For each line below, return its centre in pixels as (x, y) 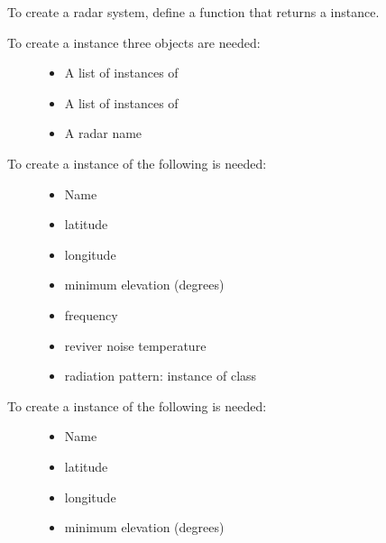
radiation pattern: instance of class (161, 376)
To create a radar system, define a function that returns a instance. (193, 12)
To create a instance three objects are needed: (134, 42)
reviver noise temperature (135, 345)
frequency (91, 314)
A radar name (103, 133)
